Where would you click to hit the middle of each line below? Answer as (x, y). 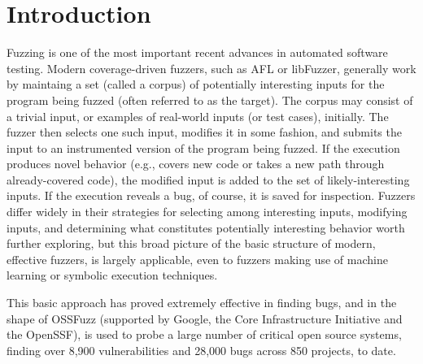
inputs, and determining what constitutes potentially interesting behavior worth (206, 227)
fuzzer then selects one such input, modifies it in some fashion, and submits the (204, 132)
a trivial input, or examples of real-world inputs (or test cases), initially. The (198, 116)
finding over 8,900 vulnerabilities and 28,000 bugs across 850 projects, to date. (201, 350)
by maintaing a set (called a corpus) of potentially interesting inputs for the (196, 84)
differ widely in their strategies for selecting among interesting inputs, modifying (207, 212)
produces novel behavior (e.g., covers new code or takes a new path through (196, 164)
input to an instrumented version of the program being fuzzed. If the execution (203, 147)
